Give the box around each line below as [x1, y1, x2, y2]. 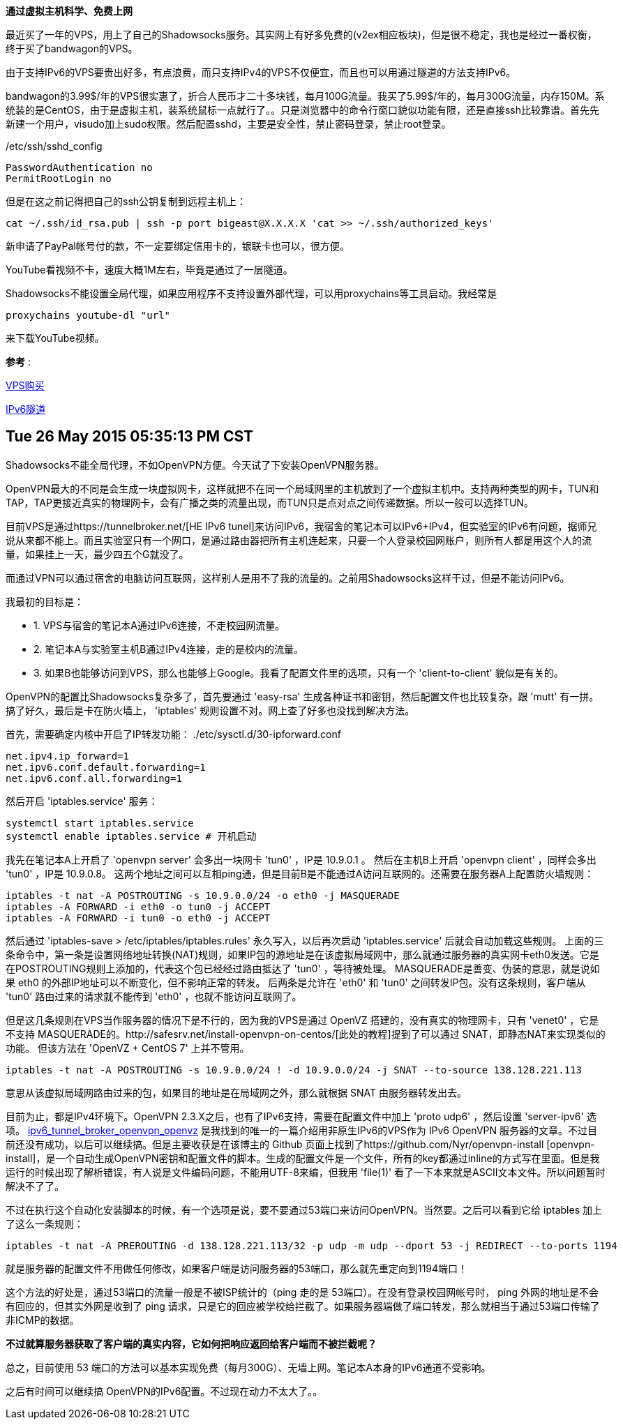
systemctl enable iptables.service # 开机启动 [6, 830, 257, 842]
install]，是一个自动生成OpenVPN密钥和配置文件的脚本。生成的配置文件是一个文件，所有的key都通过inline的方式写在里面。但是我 [6, 1152, 600, 1164]
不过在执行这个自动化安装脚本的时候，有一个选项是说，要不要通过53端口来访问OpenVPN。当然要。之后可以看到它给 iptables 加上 [6, 1203, 602, 1216]
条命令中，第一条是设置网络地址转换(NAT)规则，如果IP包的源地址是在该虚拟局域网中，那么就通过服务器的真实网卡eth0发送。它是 [6, 948, 599, 960]
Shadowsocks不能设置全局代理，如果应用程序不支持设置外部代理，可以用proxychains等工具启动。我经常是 [6, 287, 497, 299]
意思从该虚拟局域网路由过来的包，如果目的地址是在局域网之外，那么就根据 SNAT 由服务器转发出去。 [6, 1086, 467, 1099]
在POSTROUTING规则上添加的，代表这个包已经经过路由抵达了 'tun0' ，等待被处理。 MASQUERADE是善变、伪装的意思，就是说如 [6, 962, 600, 974]
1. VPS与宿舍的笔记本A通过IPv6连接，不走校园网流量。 [33, 619, 285, 631]
